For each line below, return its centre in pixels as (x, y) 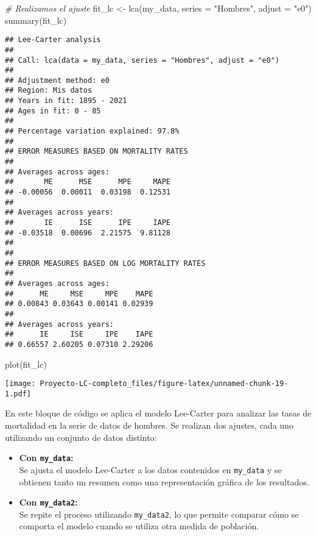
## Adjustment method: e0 (57, 80)
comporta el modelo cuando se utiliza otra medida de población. (139, 526)
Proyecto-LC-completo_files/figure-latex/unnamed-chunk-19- (164, 384)
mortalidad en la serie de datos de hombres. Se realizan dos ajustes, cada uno (149, 425)
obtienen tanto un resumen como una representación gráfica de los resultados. (164, 481)
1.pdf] (18, 394)
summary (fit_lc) (36, 20)
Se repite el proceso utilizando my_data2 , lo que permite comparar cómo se (159, 514)
